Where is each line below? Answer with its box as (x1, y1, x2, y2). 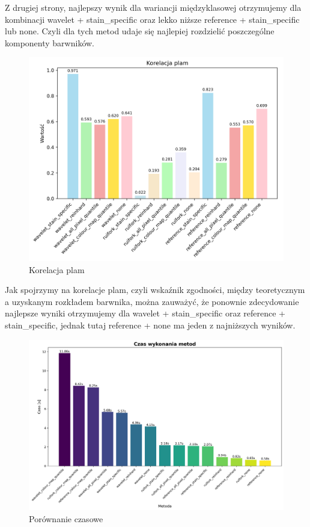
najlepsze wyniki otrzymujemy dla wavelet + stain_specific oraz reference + (5, 307, 286, 319)
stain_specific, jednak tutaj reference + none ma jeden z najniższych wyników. (5, 319, 296, 331)
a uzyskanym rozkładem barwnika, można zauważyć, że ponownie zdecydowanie (5, 295, 299, 307)
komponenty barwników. (5, 36, 95, 49)
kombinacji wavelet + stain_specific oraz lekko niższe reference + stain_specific (5, 13, 300, 25)
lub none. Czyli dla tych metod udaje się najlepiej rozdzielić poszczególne (5, 25, 275, 37)
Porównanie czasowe (29, 512, 103, 525)
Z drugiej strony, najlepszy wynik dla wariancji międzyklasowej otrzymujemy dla (5, 1, 302, 13)
